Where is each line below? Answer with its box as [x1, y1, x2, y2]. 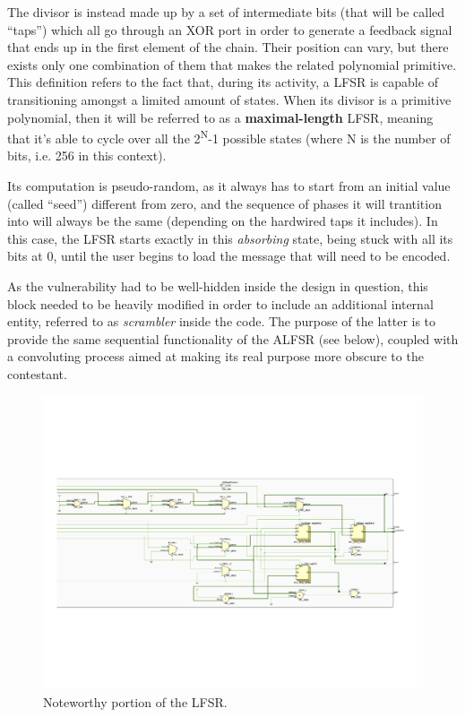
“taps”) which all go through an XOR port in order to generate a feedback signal [7, 20, 452, 39]
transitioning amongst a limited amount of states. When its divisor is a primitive [7, 90, 452, 108]
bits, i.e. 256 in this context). [7, 146, 167, 165]
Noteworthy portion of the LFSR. [43, 692, 228, 711]
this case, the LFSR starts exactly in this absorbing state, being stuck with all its [7, 229, 453, 247]
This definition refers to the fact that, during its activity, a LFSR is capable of [7, 73, 438, 91]
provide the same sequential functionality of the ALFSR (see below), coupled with [7, 329, 459, 348]
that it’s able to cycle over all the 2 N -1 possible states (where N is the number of [7, 126, 451, 147]
